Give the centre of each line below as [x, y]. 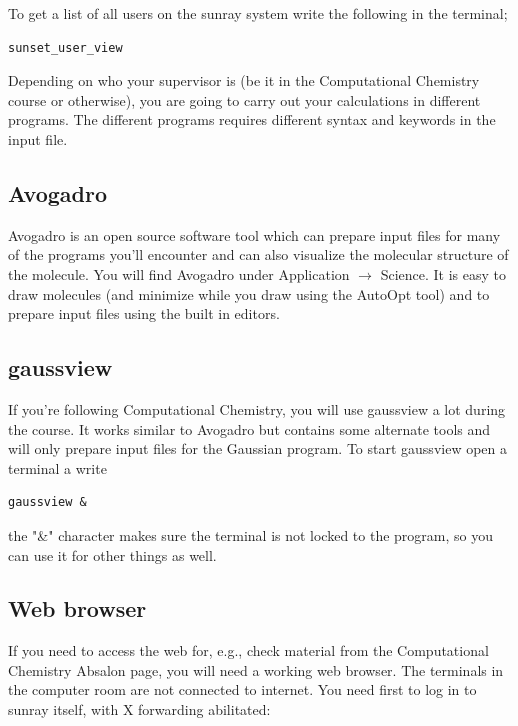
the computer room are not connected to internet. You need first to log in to [242, 689]
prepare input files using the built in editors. [144, 313]
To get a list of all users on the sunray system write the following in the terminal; [258, 13]
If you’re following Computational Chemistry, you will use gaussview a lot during [257, 408]
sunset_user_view [65, 47]
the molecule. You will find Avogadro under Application [179, 273]
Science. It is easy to [443, 273]
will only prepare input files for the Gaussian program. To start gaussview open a [257, 448]
